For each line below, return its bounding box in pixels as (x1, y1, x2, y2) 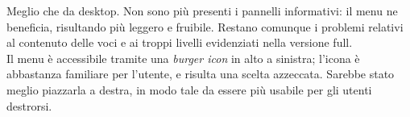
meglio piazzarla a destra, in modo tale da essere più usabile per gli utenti (6, 81, 372, 98)
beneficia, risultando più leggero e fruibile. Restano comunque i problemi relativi (6, 18, 404, 35)
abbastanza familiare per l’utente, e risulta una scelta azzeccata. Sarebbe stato (6, 65, 395, 82)
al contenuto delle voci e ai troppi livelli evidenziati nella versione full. (6, 34, 353, 51)
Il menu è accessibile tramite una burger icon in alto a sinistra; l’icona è (6, 49, 360, 66)
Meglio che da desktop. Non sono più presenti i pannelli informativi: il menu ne (6, 2, 398, 19)
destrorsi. (6, 97, 52, 114)
